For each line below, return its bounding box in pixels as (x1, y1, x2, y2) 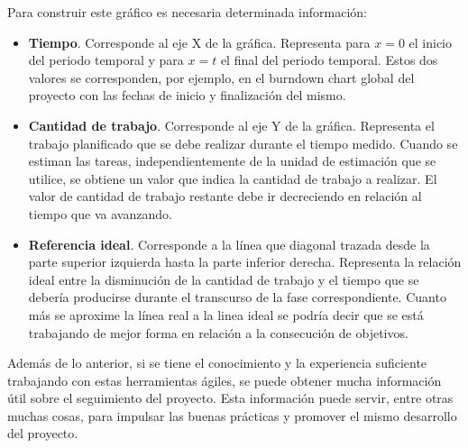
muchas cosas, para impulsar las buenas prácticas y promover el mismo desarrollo (7, 406, 457, 425)
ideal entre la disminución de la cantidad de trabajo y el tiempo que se (28, 270, 419, 288)
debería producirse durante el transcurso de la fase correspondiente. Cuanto (28, 288, 446, 306)
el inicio (408, 32, 453, 51)
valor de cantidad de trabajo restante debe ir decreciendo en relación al (28, 187, 422, 206)
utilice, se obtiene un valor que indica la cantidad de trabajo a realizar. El (28, 169, 437, 187)
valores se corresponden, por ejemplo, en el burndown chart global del (28, 68, 415, 87)
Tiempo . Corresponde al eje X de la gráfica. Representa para (28, 32, 371, 51)
